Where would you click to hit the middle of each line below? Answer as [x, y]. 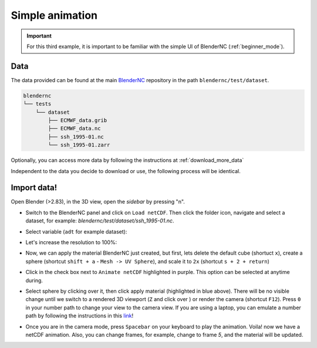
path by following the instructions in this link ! [80, 316]
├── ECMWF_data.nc [74, 129]
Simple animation [54, 15]
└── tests [37, 104]
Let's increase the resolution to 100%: [71, 242]
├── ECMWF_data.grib [77, 120]
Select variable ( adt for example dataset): [76, 231]
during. [34, 280]
